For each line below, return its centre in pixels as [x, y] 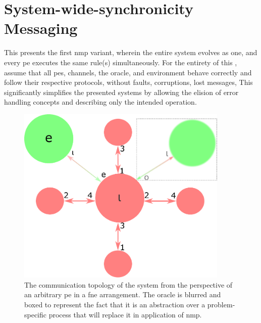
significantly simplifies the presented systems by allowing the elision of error [121, 92]
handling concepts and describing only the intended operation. [100, 102]
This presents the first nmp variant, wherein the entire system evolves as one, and [131, 52]
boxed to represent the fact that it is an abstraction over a [115, 304]
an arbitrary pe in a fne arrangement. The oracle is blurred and [123, 294]
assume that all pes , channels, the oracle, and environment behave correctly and [128, 72]
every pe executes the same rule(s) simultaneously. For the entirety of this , [121, 62]
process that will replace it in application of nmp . [125, 314]
